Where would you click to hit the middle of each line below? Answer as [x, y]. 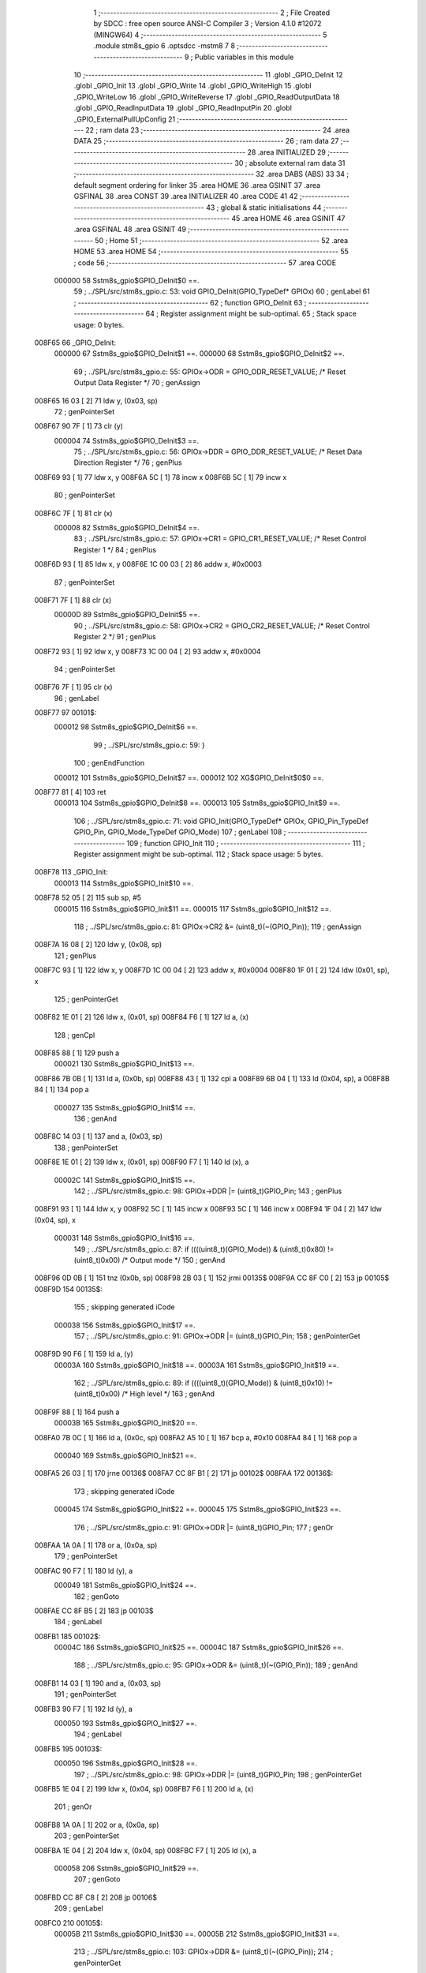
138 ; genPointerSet [86, 1147]
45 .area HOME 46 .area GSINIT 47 [289, 219]
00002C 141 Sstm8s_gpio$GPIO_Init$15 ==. [125, 1180]
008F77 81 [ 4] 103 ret [70, 792]
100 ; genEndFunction [109, 763]
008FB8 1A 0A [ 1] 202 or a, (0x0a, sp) [97, 1825]
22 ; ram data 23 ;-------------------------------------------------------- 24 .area [218, 129]
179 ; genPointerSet [86, 1556]
